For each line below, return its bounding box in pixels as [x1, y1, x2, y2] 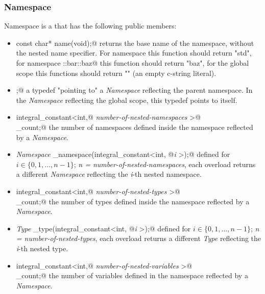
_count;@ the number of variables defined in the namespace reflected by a [16, 270, 248, 281]
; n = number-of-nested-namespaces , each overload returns [74, 158, 256, 169]
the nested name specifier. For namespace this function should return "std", [16, 47, 252, 58]
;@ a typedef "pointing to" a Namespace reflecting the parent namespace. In [16, 85, 253, 95]
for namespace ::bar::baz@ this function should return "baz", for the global [16, 58, 249, 68]
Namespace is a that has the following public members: [4, 20, 177, 31]
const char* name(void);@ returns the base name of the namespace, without [16, 37, 254, 48]
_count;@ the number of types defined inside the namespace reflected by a [16, 196, 250, 206]
